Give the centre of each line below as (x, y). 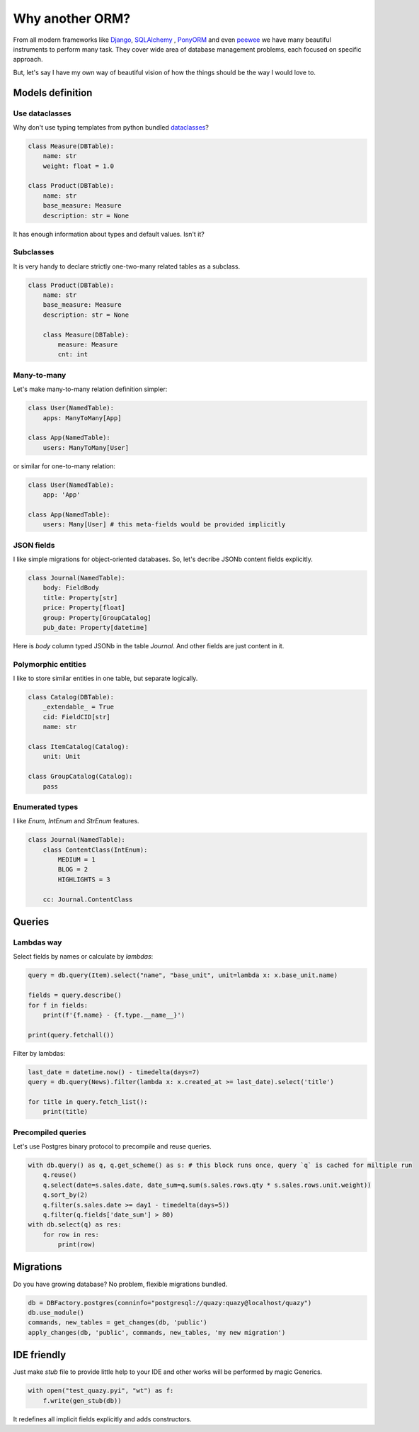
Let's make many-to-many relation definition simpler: (90, 389)
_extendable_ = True (79, 707)
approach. (28, 60)
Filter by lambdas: (39, 1053)
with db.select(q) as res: (75, 1225)
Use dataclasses (42, 113)
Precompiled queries (50, 1132)
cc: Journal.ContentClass (88, 899)
